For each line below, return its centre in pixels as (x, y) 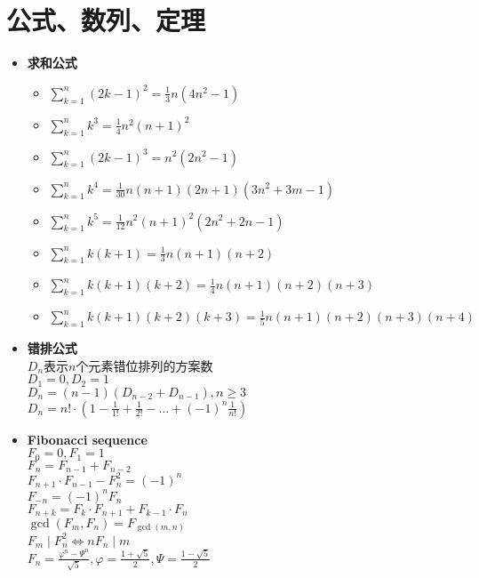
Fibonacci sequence (87, 439)
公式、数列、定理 (106, 20)
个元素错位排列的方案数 (144, 365)
